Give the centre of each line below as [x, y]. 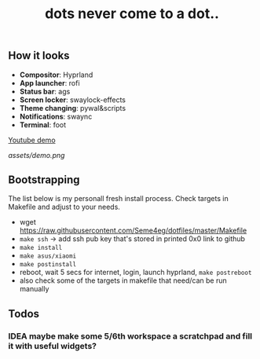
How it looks [39, 56]
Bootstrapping [44, 180]
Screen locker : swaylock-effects [72, 100]
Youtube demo [32, 140]
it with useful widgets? [52, 346]
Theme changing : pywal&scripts [73, 108]
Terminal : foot [43, 125]
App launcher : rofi [49, 82]
